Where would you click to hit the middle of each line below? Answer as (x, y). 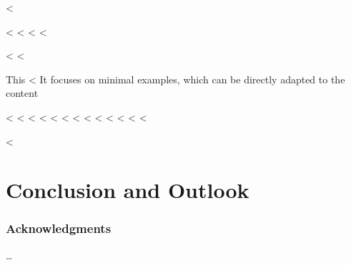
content (22, 93)
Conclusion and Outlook (128, 190)
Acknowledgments (59, 228)
